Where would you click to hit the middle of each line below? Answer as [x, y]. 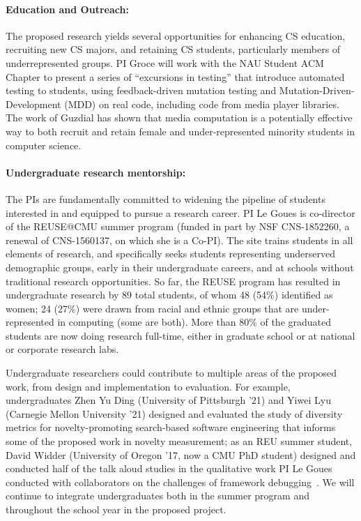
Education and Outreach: [67, 9]
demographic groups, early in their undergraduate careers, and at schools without [180, 267]
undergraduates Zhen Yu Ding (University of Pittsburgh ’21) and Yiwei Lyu [168, 400]
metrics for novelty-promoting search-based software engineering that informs [171, 427]
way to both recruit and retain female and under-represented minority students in [180, 131]
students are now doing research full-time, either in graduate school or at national [180, 335]
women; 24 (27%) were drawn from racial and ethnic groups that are [152, 308]
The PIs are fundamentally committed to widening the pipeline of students [166, 198]
